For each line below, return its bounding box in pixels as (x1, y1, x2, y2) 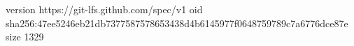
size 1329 (6, 29, 44, 44)
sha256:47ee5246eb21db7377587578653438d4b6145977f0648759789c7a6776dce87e (6, 15, 348, 30)
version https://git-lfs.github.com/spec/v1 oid (6, 2, 203, 16)
